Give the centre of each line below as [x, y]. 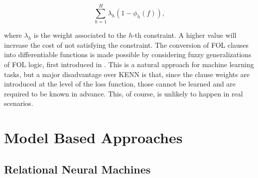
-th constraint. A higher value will [185, 35]
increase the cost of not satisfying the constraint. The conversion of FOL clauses [127, 44]
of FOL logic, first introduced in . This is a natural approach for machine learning [129, 64]
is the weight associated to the [80, 35]
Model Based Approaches [93, 137]
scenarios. [19, 103]
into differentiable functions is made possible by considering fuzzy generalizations [128, 54]
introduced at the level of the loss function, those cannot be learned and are [120, 84]
